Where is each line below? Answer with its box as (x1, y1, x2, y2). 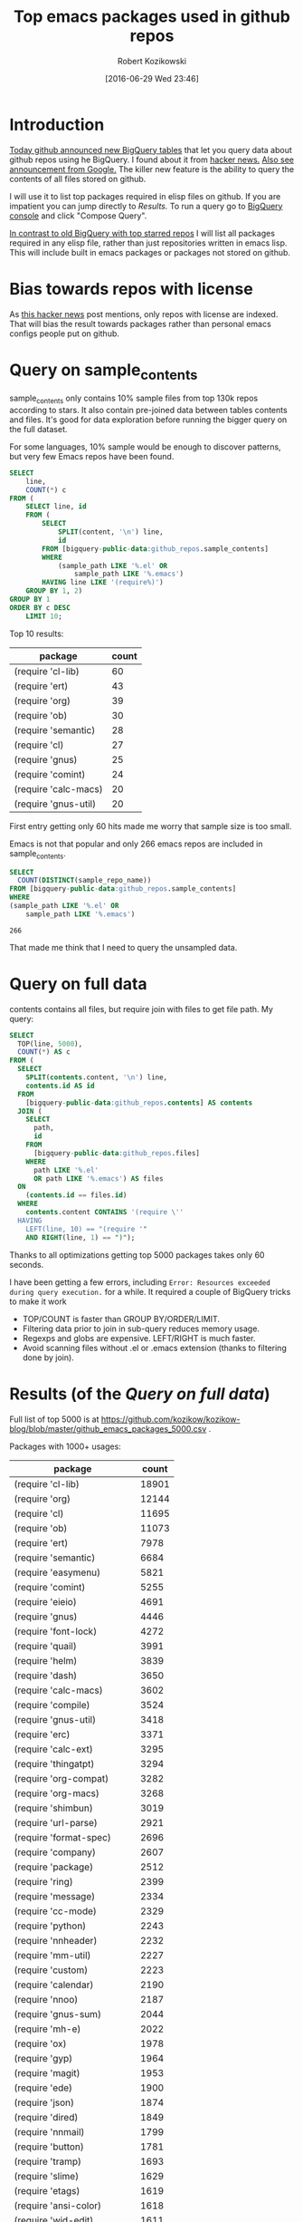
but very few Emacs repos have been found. (9, 450, 175, 461)
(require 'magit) (14, 2066, 80, 2079)
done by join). (22, 1352, 74, 1363)
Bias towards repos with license (9, 278, 253, 299)
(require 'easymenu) (14, 1566, 101, 1579)
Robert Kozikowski (117, 55, 187, 66)
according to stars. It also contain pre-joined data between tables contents (9, 404, 288, 415)
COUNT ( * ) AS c (17, 1048, 71, 1057)
